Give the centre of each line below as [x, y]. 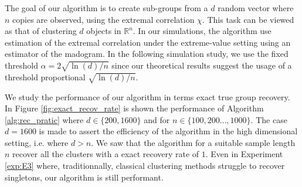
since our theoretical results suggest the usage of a [202, 65]
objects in [104, 31]
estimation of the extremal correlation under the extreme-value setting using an [148, 42]
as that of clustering [41, 31]
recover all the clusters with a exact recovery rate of [106, 154]
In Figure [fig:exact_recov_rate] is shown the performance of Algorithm [134, 108]
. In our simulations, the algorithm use [202, 31]
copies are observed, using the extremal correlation [104, 19]
